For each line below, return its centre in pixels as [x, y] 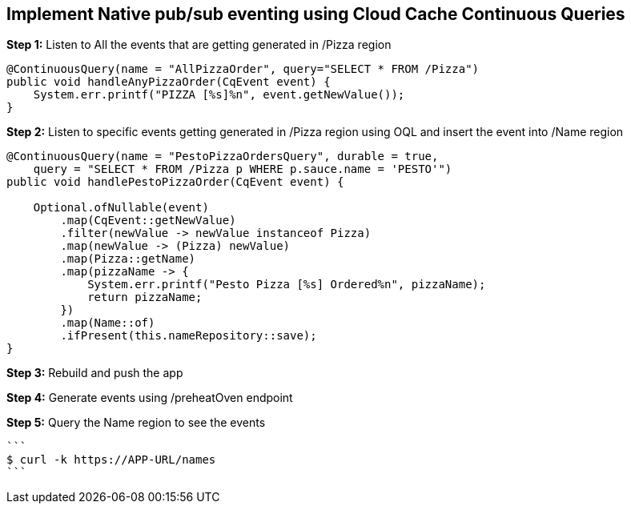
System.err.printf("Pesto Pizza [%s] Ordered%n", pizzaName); [287, 285]
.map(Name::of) [108, 323]
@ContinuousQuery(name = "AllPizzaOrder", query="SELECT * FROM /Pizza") [243, 69]
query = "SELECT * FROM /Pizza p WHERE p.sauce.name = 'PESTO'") [243, 169]
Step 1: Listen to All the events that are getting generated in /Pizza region [199, 45]
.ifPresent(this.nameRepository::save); [189, 336]
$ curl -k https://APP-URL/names [111, 460]
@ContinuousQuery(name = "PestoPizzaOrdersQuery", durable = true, [223, 157]
